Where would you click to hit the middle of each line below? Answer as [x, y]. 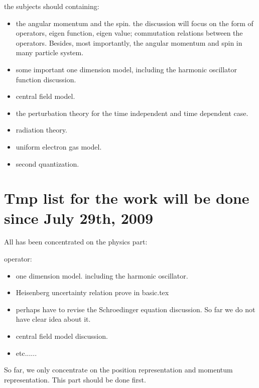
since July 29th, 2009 [79, 218]
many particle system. [50, 52]
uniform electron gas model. [59, 146]
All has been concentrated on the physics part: [76, 242]
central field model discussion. [62, 336]
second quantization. [47, 163]
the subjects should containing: [52, 6]
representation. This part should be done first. [75, 379]
